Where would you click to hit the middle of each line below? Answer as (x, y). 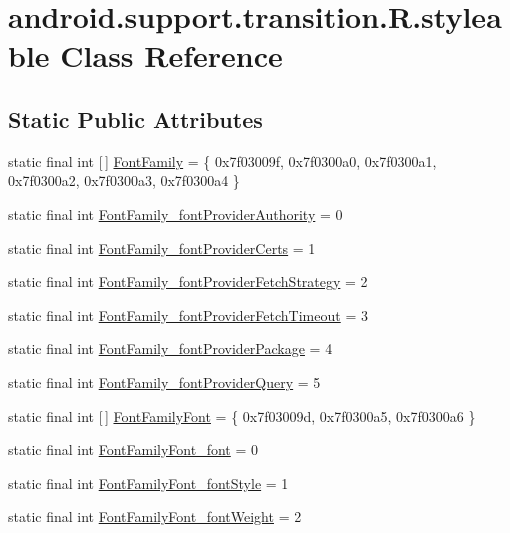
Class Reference (171, 55)
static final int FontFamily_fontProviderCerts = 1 (162, 247)
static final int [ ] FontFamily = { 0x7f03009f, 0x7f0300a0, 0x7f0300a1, (222, 160)
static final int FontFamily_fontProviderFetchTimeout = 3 (188, 314)
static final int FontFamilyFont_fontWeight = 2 (155, 516)
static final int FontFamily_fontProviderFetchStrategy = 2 (188, 281)
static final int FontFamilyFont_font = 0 (133, 449)
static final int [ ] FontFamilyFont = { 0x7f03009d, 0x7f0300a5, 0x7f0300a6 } (242, 415)
